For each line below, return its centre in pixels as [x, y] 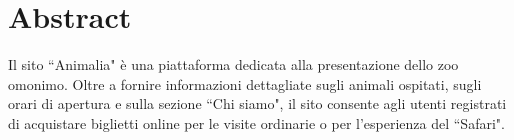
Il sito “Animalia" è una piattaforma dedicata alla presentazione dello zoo [233, 64]
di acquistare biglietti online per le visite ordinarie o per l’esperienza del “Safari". [256, 122]
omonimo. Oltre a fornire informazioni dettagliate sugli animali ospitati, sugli [245, 83]
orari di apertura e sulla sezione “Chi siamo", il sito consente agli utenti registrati [257, 103]
